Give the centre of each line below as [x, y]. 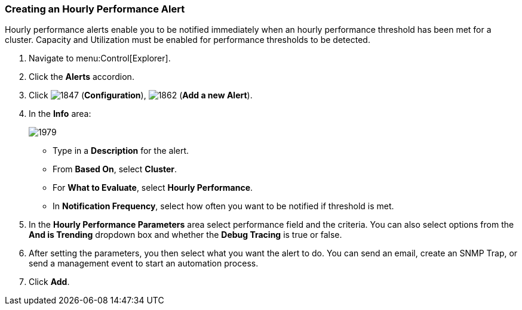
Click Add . [49, 282]
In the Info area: [60, 114]
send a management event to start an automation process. [144, 263]
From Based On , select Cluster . [115, 169]
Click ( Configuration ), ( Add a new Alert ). [141, 95]
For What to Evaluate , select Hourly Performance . [153, 188]
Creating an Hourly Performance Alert [95, 9]
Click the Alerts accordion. [82, 77]
